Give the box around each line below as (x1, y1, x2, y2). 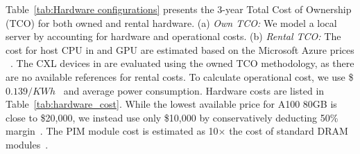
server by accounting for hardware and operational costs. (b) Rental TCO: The (6, 29, 341, 44)
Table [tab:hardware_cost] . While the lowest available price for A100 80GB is (6, 97, 337, 111)
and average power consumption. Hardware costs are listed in (63, 83, 325, 97)
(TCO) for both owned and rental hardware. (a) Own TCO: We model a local (6, 15, 337, 30)
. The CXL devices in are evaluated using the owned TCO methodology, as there (10, 56, 354, 70)
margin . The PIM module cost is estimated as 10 (6, 124, 218, 138)
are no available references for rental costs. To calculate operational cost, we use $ (6, 69, 354, 84)
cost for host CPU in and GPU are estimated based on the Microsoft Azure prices (6, 42, 354, 57)
